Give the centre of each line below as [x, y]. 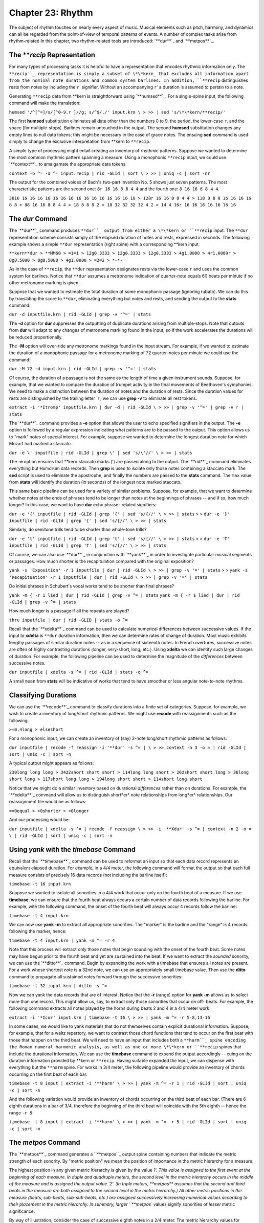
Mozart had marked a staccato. [41, 444]
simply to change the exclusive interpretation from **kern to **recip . [80, 141]
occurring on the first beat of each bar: [48, 1074]
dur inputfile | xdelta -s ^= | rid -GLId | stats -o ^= [79, 672]
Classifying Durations [43, 695]
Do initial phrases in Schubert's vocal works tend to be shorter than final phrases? [92, 586]
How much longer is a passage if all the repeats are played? [69, 611]
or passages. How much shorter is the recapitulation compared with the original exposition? [101, 561]
